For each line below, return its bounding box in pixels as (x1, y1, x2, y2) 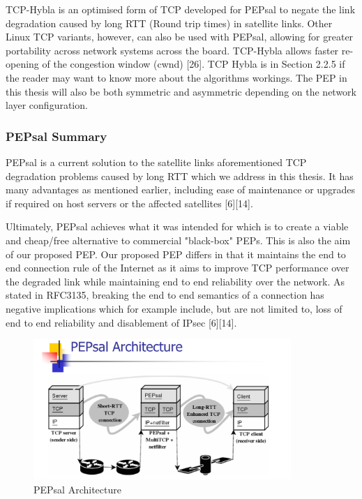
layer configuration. (6, 98, 88, 112)
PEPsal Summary (6, 127, 107, 144)
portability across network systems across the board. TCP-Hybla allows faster (6, 43, 339, 57)
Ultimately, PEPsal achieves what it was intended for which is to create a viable (6, 219, 349, 234)
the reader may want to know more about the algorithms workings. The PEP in (6, 70, 347, 84)
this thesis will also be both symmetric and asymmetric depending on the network (6, 84, 357, 98)
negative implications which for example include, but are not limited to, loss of (6, 301, 342, 315)
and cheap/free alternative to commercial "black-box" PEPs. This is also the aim (6, 232, 351, 247)
